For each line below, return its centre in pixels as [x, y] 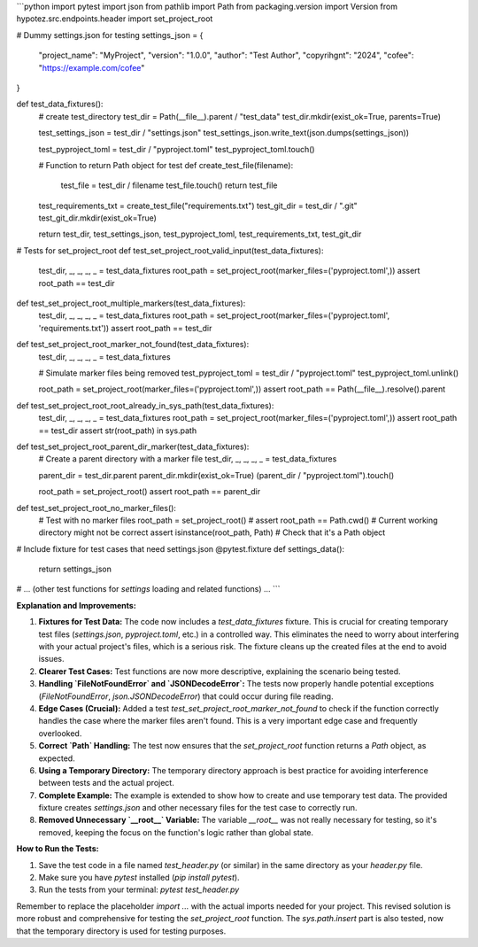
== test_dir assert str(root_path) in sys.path [118, 431]
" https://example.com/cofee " [92, 67]
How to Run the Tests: [58, 849]
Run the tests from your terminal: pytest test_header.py [139, 889]
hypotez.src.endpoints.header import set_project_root [115, 19]
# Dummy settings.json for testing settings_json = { [110, 35]
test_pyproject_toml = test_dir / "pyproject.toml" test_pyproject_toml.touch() [177, 149]
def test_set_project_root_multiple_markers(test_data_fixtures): [131, 303]
